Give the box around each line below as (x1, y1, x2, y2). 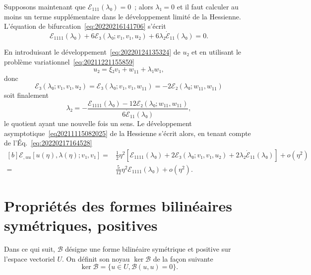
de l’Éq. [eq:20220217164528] (4, 137, 92, 148)
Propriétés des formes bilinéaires (4, 195, 232, 215)
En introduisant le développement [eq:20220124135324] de (4, 47, 181, 57)
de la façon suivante (153, 253, 213, 264)
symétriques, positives (4, 215, 158, 235)
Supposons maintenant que (4, 1, 86, 11)
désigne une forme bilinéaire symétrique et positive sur (65, 244, 231, 254)
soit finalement (4, 90, 49, 100)
